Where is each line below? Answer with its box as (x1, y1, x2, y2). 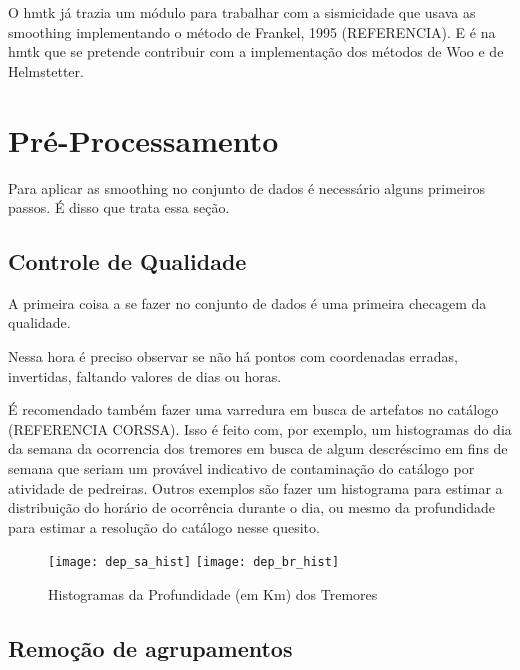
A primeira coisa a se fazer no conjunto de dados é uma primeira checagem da (8, 292, 487, 313)
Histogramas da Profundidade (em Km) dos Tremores (48, 584, 378, 605)
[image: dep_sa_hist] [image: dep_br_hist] (48, 555, 340, 570)
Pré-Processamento (8, 119, 279, 160)
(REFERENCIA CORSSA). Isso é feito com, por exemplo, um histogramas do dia (8, 418, 512, 439)
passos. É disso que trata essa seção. (8, 197, 230, 218)
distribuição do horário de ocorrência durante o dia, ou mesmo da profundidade (8, 497, 495, 518)
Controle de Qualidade (8, 246, 247, 277)
